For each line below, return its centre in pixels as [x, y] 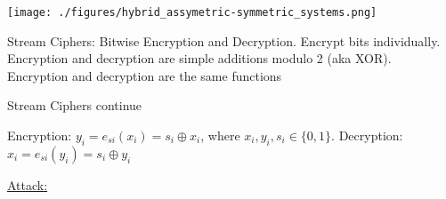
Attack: [28, 184]
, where [220, 135]
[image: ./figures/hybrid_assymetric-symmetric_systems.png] [192, 12]
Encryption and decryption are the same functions [145, 75]
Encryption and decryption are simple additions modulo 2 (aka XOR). [199, 58]
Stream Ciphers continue [75, 105]
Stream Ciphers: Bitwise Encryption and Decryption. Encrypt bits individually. [224, 40]
